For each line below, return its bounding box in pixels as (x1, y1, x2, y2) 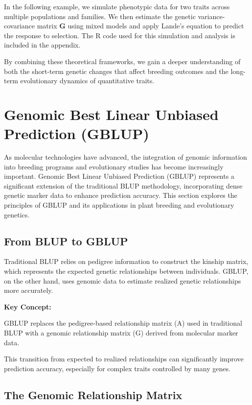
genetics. (4, 209, 30, 219)
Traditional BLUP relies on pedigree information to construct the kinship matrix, (4, 256, 249, 266)
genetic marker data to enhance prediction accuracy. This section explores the (4, 190, 237, 200)
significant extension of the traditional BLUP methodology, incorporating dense (4, 180, 243, 191)
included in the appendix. (4, 40, 81, 50)
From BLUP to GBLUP (4, 233, 128, 248)
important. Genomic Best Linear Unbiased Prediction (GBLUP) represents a (4, 171, 234, 181)
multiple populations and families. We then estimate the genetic (4, 11, 196, 21)
